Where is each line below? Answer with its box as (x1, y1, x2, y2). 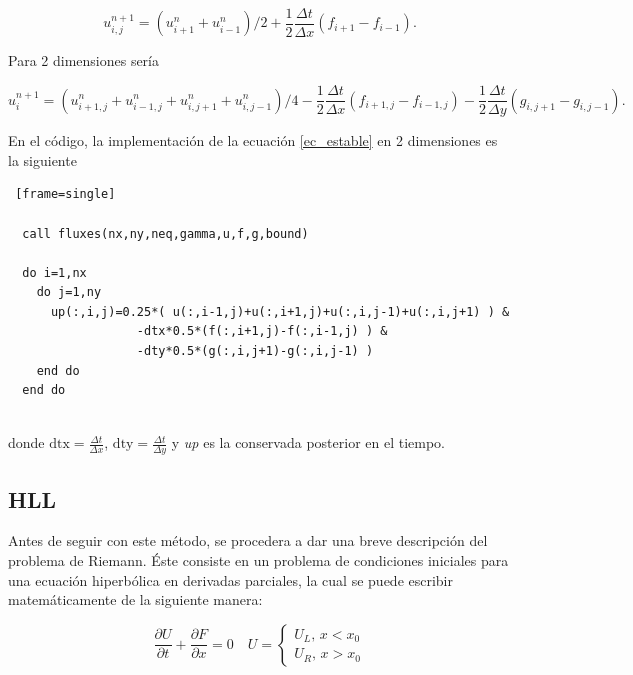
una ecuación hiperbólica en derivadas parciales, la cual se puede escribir (8, 569, 454, 590)
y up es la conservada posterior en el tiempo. (171, 432, 446, 453)
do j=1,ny (36, 285, 102, 300)
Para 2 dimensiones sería (8, 50, 159, 71)
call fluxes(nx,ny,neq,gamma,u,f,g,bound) (22, 226, 309, 241)
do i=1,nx (22, 265, 87, 280)
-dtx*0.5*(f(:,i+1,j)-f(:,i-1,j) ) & (136, 324, 388, 339)
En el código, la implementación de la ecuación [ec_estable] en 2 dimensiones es (8, 130, 498, 151)
